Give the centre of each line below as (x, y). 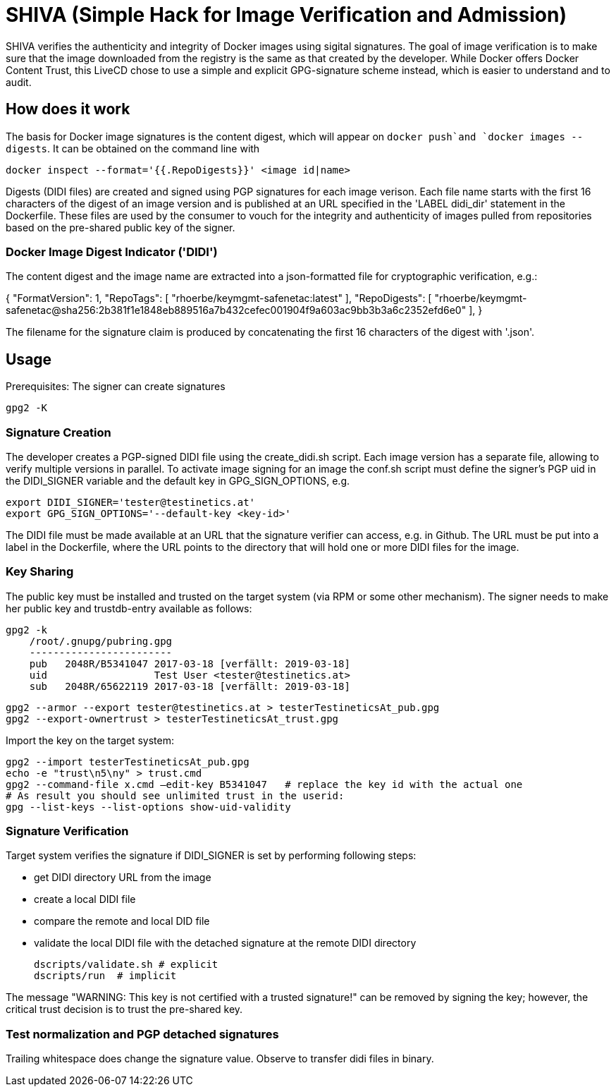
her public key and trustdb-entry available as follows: (129, 608)
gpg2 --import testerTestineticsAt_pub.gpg (128, 762)
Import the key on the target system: (90, 740)
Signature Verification (67, 831)
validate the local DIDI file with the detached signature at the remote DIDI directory (225, 943)
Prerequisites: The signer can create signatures (116, 387)
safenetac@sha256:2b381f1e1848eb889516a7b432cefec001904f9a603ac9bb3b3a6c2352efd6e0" (236, 310)
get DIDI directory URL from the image (123, 878)
